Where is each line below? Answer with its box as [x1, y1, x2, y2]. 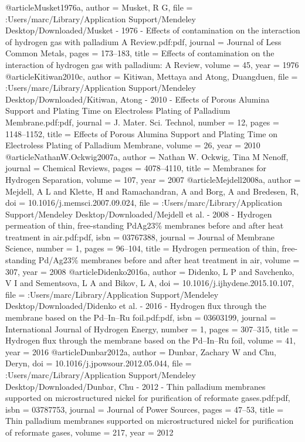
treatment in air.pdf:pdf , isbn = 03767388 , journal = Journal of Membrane [5, 230, 275, 243]
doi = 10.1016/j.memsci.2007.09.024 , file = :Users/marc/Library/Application [5, 196, 282, 209]
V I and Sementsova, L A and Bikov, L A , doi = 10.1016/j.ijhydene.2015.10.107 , [5, 277, 294, 289]
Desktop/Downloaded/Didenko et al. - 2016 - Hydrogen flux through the [5, 300, 266, 312]
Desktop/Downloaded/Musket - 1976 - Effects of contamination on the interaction [5, 24, 300, 36]
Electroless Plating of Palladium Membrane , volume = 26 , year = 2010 [5, 139, 260, 151]
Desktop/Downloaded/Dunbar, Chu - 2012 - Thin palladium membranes [5, 380, 266, 392]
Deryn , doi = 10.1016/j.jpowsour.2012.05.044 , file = [5, 357, 192, 369]
